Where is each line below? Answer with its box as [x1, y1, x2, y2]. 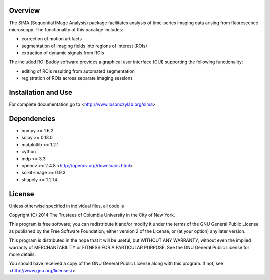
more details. [9, 251, 36, 257]
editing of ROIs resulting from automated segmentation [21, 68, 135, 74]
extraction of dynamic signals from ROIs [21, 50, 104, 56]
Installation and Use [9, 88, 72, 97]
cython [21, 149, 36, 155]
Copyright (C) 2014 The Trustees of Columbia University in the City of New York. [9, 212, 175, 218]
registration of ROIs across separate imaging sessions [21, 75, 133, 81]
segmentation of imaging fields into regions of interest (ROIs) [21, 43, 147, 49]
